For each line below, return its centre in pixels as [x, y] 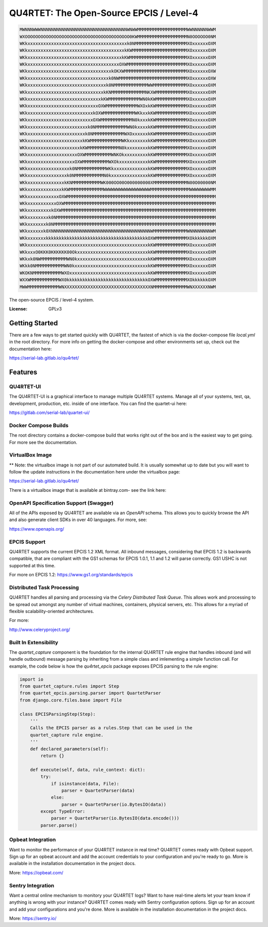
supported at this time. [32, 565]
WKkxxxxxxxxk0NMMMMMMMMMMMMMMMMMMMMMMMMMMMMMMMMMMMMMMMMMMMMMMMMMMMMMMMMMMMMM [118, 217]
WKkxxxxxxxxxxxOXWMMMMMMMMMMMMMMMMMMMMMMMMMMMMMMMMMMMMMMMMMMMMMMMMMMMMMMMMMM [118, 203]
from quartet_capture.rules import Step [69, 686]
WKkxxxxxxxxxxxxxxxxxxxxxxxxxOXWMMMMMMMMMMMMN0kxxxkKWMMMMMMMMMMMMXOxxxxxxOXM [118, 120]
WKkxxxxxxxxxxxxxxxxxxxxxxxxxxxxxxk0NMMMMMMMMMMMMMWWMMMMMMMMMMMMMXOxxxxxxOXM [118, 85]
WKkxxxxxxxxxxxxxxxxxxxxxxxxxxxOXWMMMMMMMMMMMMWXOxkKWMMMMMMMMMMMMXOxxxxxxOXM [118, 106]
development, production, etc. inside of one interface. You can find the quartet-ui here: [98, 403]
